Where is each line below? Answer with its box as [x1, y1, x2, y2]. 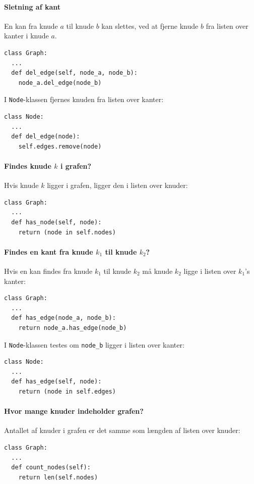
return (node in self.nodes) [18, 228, 116, 236]
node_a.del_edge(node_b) [18, 79, 102, 86]
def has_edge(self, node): [11, 378, 102, 385]
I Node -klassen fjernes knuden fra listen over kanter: [4, 94, 164, 105]
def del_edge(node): [11, 133, 80, 140]
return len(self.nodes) [18, 473, 98, 481]
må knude [142, 265, 173, 276]
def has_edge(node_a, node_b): [11, 314, 116, 322]
